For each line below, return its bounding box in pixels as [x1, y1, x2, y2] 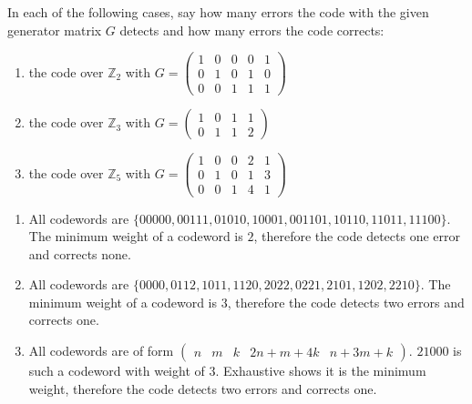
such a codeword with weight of [28, 361, 205, 380]
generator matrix [7, 20, 102, 39]
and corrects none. [28, 244, 131, 263]
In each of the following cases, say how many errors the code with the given [7, 3, 429, 21]
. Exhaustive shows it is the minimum [215, 361, 426, 380]
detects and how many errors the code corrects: [119, 20, 385, 39]
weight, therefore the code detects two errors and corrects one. [28, 379, 377, 398]
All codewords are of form [28, 341, 174, 360]
